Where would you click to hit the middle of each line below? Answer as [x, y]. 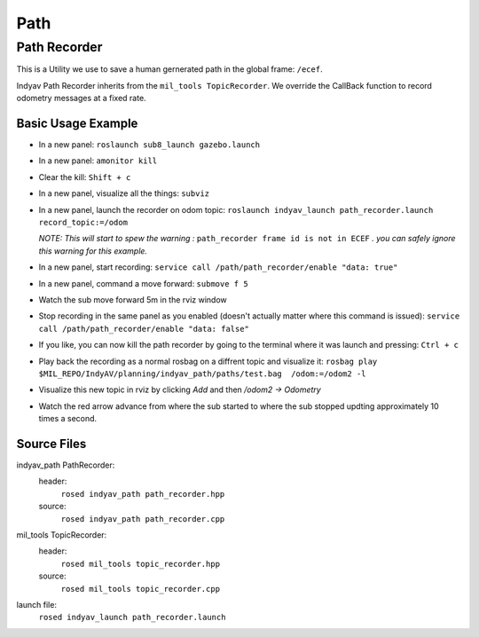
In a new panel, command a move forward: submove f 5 [143, 283]
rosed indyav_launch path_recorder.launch [132, 617]
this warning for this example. [93, 251]
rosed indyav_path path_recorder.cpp [143, 519]
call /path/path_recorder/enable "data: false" [144, 329]
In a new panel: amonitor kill [98, 161]
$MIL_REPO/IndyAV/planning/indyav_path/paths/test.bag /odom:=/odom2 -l [203, 374]
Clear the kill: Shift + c [85, 177]
